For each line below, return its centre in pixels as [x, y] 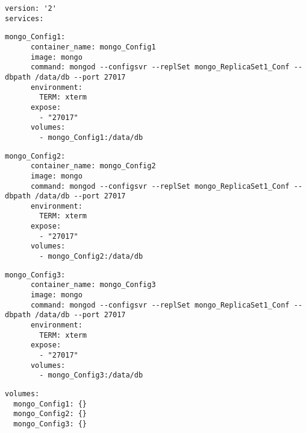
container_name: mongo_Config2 [93, 166]
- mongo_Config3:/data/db [91, 375]
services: [24, 18]
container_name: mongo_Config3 [93, 285]
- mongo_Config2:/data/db [91, 257]
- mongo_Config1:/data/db [91, 137]
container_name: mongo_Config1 [93, 47]
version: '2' [31, 8]
